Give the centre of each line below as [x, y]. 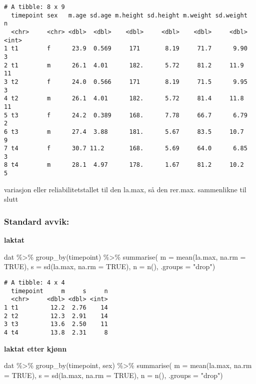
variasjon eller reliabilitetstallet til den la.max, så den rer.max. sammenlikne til [125, 189]
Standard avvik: [37, 221]
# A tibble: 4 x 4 [34, 282]
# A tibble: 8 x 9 [34, 7]
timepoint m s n [59, 291]
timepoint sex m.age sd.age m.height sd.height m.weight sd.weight [129, 15]
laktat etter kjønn [35, 348]
